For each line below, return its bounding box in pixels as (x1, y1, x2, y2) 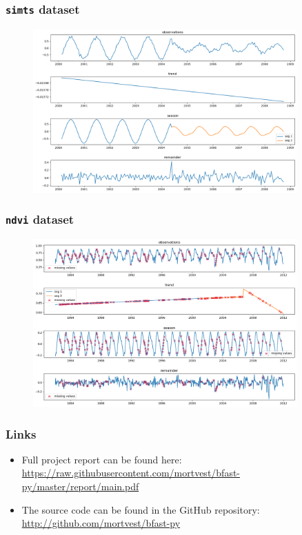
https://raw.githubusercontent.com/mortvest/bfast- (21, 465, 241, 480)
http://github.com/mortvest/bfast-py (21, 516, 181, 530)
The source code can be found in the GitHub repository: (21, 502, 260, 516)
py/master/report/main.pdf (21, 479, 139, 493)
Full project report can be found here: (21, 452, 182, 466)
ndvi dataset (6, 211, 74, 228)
